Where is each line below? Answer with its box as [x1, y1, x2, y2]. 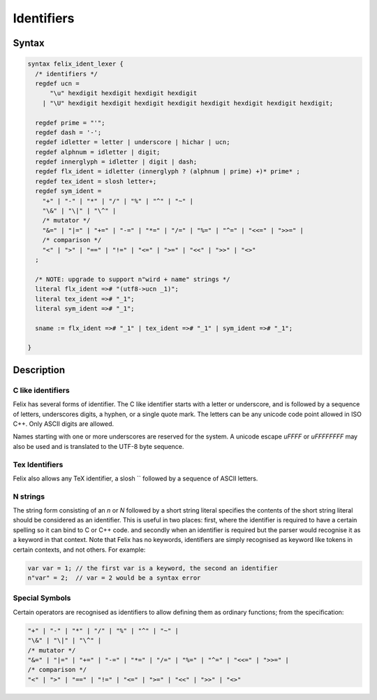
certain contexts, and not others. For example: [13, 545, 146, 554]
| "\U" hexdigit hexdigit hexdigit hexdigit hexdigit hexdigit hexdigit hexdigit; [42, 99, 334, 107]
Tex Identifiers [13, 459, 64, 469]
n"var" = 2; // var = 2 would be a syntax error [27, 574, 201, 582]
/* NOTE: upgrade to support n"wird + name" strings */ [35, 275, 230, 283]
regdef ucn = [35, 79, 80, 87]
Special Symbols [13, 593, 71, 603]
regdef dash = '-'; [35, 128, 102, 136]
